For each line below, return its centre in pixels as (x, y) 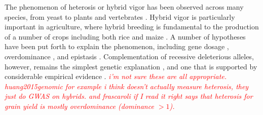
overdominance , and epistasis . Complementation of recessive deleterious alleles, (129, 56)
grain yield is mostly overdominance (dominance (79, 106)
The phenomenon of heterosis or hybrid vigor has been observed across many (124, 7)
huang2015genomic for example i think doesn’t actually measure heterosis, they (127, 86)
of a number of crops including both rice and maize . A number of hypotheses (125, 36)
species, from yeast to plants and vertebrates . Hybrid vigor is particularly (120, 16)
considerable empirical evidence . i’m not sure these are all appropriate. (116, 76)
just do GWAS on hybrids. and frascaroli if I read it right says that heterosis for (129, 96)
